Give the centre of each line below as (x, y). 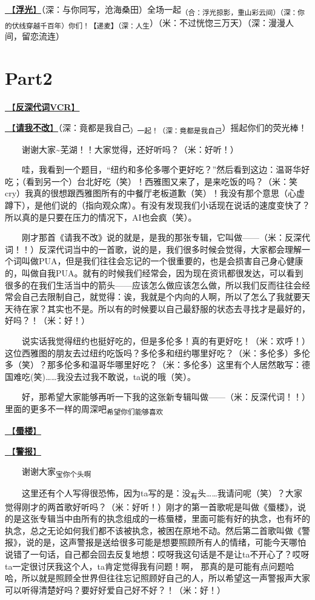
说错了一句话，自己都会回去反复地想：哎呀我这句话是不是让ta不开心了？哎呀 (157, 554)
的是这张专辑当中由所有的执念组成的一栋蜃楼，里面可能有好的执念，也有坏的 (157, 518)
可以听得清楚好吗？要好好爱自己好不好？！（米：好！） (115, 589)
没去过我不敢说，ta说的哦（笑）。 (131, 376)
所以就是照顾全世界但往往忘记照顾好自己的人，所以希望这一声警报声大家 (166, 578)
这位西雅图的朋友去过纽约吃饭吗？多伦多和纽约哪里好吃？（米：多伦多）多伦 (157, 352)
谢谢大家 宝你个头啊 (57, 472)
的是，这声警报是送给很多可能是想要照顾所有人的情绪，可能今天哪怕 (170, 542)
